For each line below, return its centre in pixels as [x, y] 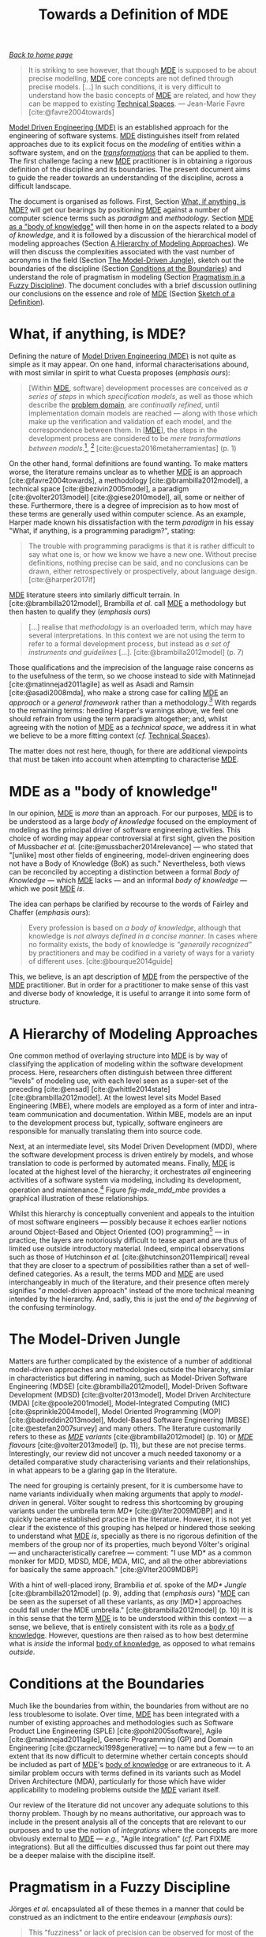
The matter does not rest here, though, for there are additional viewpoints [128, 751]
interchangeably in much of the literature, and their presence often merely [129, 1282]
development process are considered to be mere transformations [135, 438]
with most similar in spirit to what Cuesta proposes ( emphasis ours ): [120, 373]
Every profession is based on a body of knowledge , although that [135, 928]
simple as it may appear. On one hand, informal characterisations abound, [129, 364]
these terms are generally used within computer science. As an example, [127, 513]
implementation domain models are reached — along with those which [143, 413]
